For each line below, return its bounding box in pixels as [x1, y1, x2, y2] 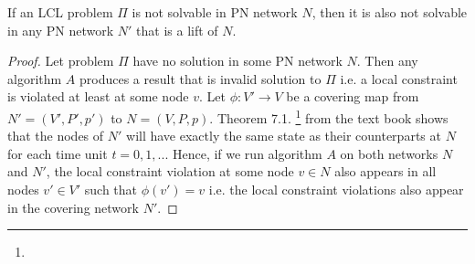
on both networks [340, 143, 438, 163]
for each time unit [7, 143, 108, 163]
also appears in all [334, 162, 437, 181]
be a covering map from [286, 87, 419, 106]
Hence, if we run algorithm [172, 143, 322, 163]
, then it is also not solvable [311, 3, 468, 21]
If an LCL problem [7, 3, 113, 21]
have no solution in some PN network [132, 51, 343, 70]
